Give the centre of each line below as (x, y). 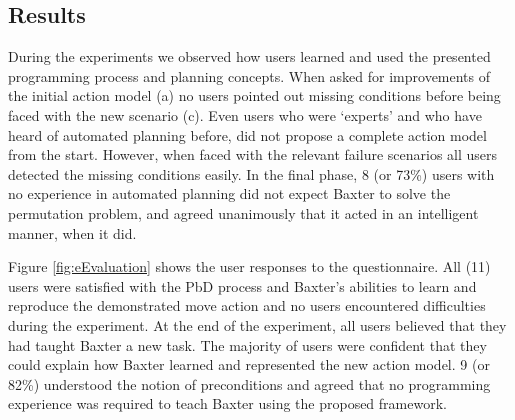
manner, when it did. (72, 232)
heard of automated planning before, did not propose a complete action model (247, 134)
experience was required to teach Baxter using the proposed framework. (227, 403)
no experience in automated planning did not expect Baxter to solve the (229, 193)
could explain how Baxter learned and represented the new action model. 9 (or (249, 364)
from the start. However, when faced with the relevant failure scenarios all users (253, 154)
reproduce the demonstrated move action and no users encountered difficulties (247, 305)
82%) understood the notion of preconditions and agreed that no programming (249, 383)
